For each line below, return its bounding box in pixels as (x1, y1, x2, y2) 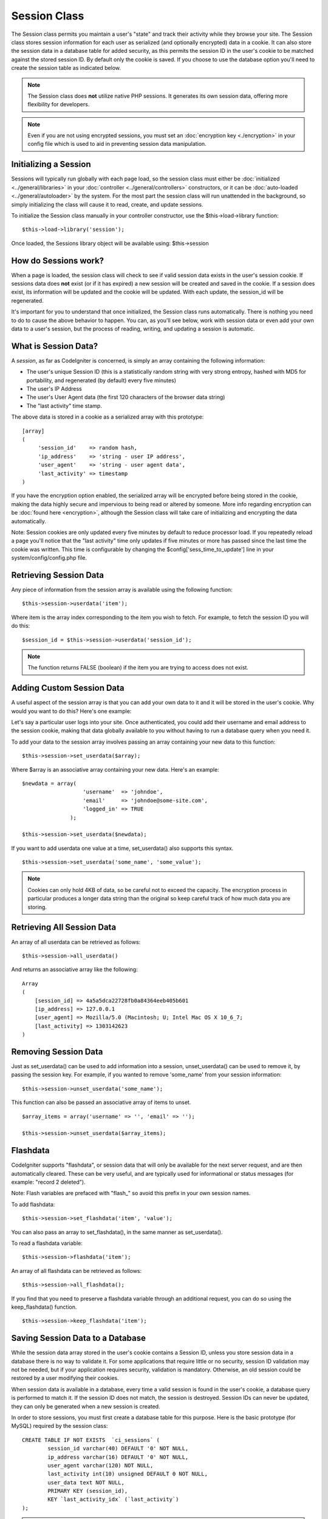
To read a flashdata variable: (11, 1240, 83, 1247)
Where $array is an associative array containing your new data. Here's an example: (11, 766, 220, 773)
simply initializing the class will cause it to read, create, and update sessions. (11, 201, 203, 208)
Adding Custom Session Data (11, 683, 125, 693)
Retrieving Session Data (11, 570, 104, 580)
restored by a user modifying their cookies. (11, 1374, 120, 1382)
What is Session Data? (11, 341, 98, 351)
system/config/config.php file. (11, 554, 87, 561)
